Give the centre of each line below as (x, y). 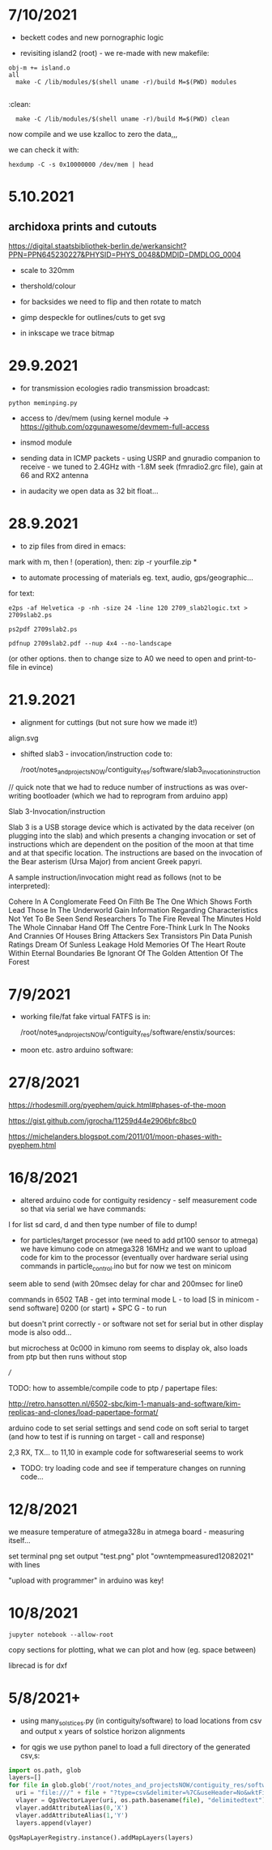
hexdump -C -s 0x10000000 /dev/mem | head (81, 164)
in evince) (37, 667)
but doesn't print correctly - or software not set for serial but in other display (136, 1324)
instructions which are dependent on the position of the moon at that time (131, 844)
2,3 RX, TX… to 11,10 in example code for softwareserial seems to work (126, 1452)
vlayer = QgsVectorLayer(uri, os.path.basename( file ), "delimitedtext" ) (141, 1801)
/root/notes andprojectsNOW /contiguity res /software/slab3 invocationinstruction (140, 770)
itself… (19, 1540)
